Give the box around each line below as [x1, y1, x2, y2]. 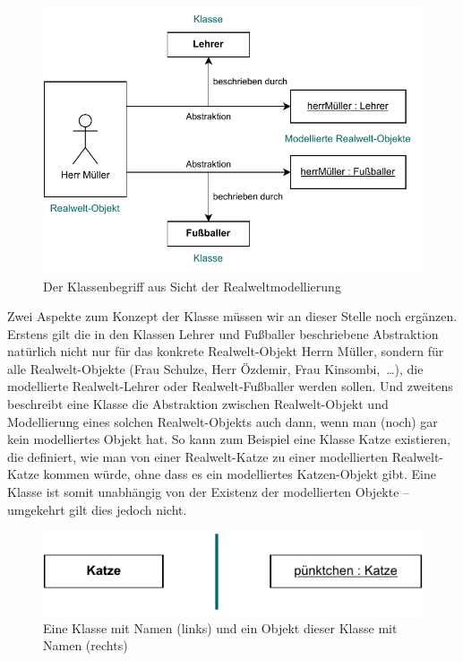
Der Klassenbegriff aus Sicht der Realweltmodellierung [43, 276, 341, 295]
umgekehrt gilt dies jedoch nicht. [7, 500, 187, 518]
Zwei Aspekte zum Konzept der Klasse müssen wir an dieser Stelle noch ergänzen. [7, 307, 458, 326]
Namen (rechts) [43, 636, 128, 655]
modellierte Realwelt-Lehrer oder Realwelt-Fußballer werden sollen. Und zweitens [7, 377, 453, 396]
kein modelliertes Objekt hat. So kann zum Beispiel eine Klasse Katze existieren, [7, 430, 450, 448]
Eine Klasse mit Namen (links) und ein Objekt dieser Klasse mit [43, 618, 398, 637]
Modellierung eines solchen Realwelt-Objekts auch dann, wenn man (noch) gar [7, 412, 438, 431]
